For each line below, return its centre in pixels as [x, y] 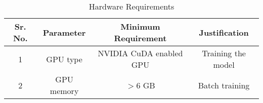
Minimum [140, 26]
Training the [224, 53]
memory [64, 91]
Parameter [64, 32]
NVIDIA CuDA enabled [140, 53]
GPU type [64, 59]
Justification [224, 32]
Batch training [224, 85]
